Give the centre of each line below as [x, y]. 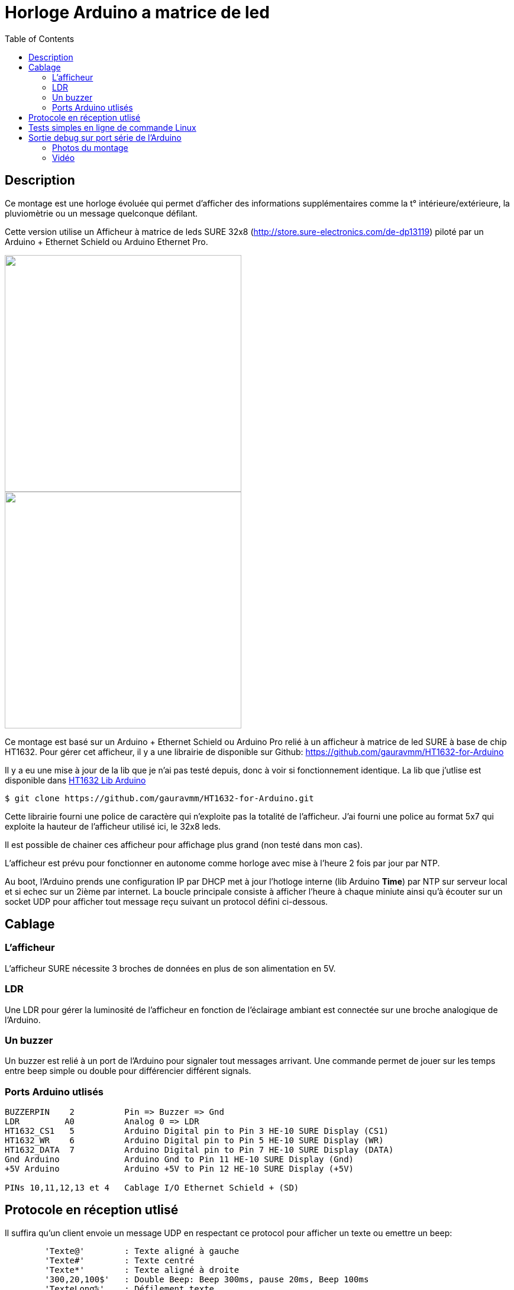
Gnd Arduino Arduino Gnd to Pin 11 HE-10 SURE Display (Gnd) [180, 1160]
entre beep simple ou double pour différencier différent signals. [128, 1071]
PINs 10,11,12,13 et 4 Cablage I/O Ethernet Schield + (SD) [152, 1188]
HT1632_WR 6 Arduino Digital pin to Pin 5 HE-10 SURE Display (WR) [194, 1141]
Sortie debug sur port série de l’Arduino [105, 137]
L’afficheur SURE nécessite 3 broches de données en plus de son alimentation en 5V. [170, 968]
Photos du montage [90, 147]
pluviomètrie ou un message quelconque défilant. [101, 213]
